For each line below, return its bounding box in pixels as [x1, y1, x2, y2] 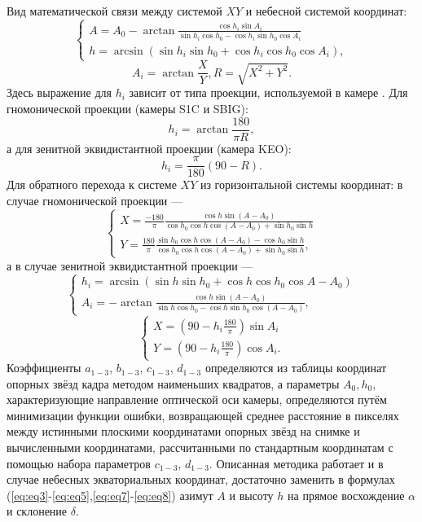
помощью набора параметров [7, 454, 151, 472]
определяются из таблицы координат [204, 359, 387, 376]
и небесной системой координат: [245, 2, 407, 19]
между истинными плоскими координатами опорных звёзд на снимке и [7, 423, 360, 440]
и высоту [229, 486, 274, 503]
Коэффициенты [7, 359, 81, 376]
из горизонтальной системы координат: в [200, 176, 403, 193]
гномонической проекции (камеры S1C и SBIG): [7, 100, 248, 117]
